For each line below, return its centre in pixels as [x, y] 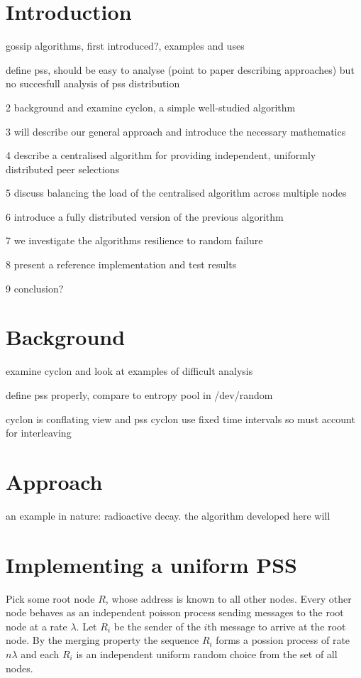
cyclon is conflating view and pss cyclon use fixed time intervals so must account [180, 419]
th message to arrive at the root [277, 626]
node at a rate [37, 626]
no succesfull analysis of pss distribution [93, 83]
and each [40, 654]
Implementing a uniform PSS [151, 564]
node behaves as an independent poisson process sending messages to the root [175, 612]
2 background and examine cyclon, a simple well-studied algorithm [151, 107]
